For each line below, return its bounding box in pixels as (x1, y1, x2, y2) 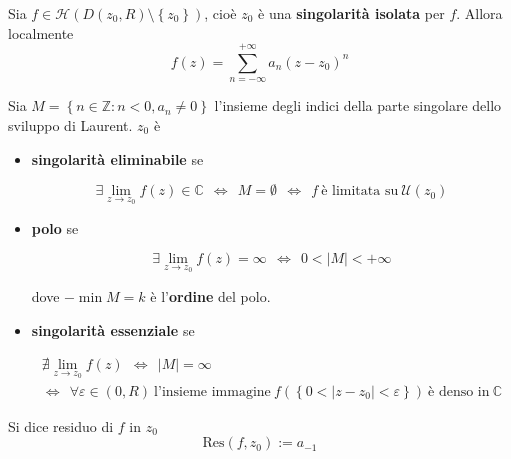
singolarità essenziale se (31, 319, 195, 340)
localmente (8, 22, 74, 43)
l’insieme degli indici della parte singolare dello (214, 95, 502, 116)
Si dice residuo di (8, 415, 114, 436)
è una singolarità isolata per (258, 3, 445, 23)
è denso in (428, 384, 490, 399)
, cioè (204, 3, 237, 23)
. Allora (456, 3, 503, 23)
